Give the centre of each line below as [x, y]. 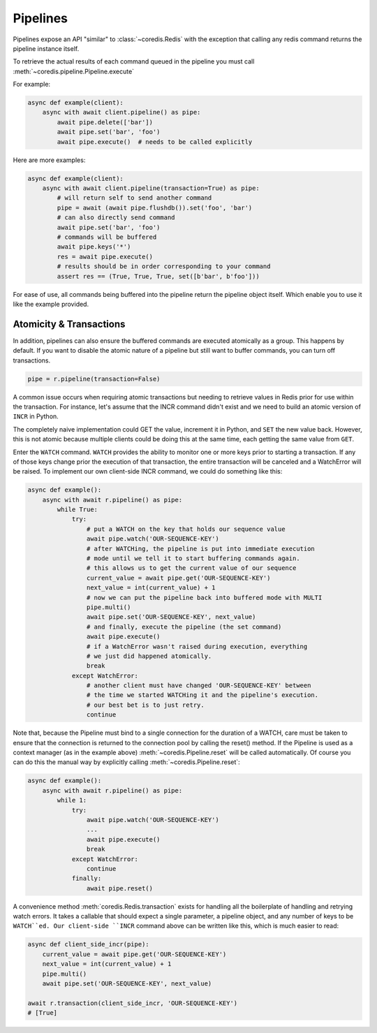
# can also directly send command [116, 218]
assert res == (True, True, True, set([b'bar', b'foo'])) [158, 276]
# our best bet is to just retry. [146, 705]
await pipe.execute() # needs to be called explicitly [155, 142]
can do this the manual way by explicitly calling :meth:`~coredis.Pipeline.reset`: [126, 762]
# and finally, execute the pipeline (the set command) [184, 627]
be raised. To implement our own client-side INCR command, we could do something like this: [148, 471]
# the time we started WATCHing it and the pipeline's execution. [202, 695]
